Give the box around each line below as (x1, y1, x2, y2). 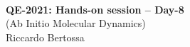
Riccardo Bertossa (6, 29, 85, 44)
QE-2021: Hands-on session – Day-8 (6, 1, 184, 16)
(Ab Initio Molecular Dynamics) (6, 16, 146, 31)
